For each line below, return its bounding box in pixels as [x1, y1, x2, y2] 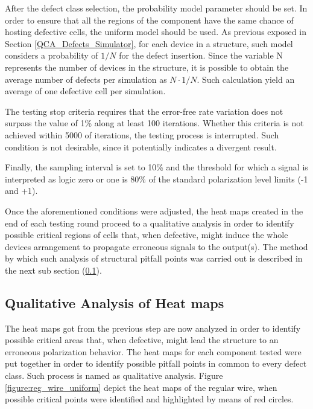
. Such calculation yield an [197, 72, 295, 85]
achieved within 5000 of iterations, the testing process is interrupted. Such [5, 128, 279, 141]
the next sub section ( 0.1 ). [5, 263, 102, 276]
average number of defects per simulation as [5, 72, 167, 85]
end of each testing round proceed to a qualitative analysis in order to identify [5, 216, 294, 229]
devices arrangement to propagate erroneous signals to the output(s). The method [5, 240, 308, 253]
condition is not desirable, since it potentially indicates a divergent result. [5, 140, 277, 153]
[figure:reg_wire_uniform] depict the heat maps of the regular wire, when [5, 381, 277, 393]
